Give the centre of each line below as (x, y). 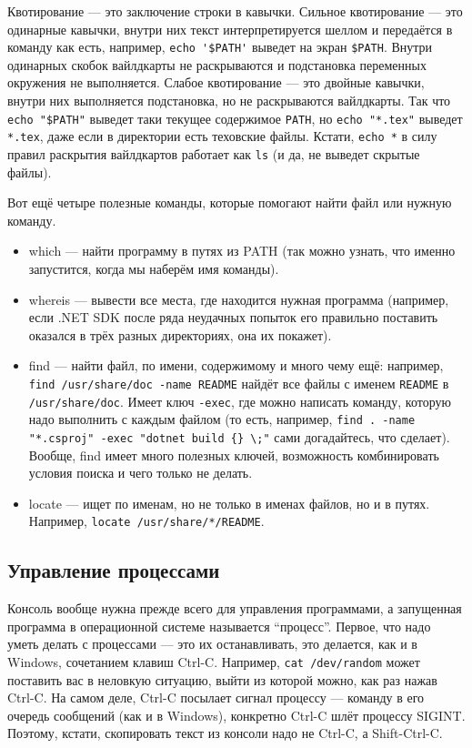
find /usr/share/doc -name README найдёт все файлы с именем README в (239, 383)
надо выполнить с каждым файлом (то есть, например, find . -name (222, 419)
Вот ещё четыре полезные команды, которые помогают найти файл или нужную (230, 202)
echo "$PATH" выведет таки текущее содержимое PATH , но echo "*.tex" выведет (235, 118)
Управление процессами (114, 570)
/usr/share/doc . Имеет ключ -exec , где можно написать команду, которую (240, 401)
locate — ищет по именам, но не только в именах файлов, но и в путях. (229, 503)
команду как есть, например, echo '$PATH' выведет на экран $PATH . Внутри (220, 47)
